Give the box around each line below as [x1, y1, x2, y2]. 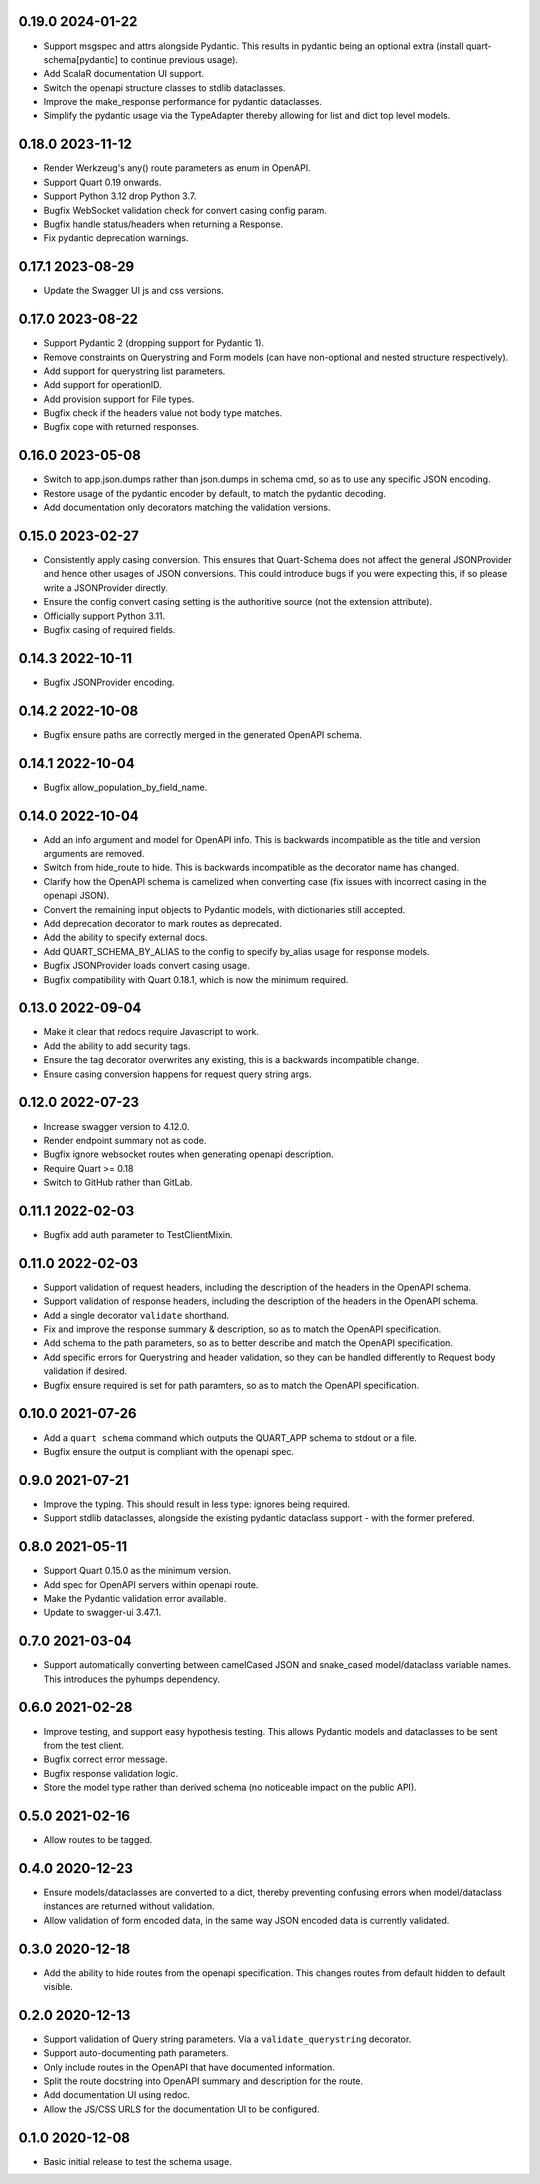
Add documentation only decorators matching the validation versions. [43, 501, 331, 514]
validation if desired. [43, 1365, 128, 1377]
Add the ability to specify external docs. [43, 931, 208, 944]
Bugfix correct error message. [43, 1753, 168, 1765]
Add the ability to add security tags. [43, 1040, 191, 1052]
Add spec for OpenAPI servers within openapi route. [43, 1578, 259, 1590]
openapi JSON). [43, 890, 110, 902]
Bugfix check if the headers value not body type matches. [43, 407, 283, 419]
